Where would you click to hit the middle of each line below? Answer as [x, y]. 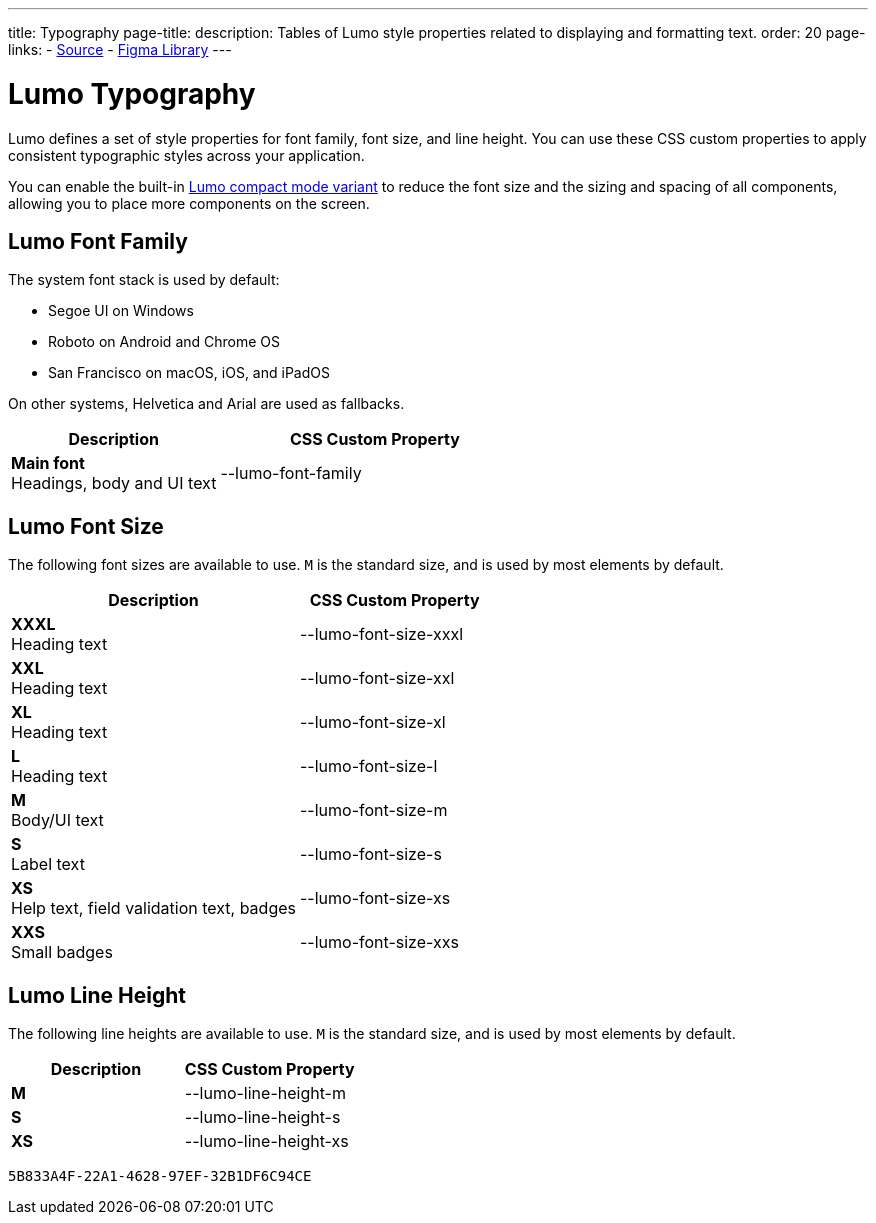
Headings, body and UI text [114, 483]
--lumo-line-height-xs [266, 1141]
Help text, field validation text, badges [153, 908]
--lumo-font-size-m [373, 810]
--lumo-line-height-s [262, 1117]
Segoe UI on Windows [121, 311]
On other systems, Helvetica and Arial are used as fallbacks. [206, 404]
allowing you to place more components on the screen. [189, 203]
